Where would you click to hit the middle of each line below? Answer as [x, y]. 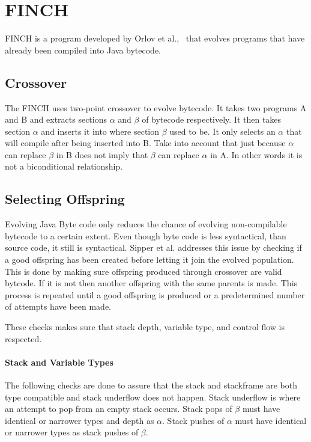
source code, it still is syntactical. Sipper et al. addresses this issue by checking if [153, 247]
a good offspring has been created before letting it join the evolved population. [149, 259]
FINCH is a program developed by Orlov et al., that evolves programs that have [155, 38]
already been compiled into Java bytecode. [83, 50]
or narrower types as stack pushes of [72, 432]
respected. [23, 338]
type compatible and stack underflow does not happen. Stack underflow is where [153, 397]
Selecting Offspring [65, 199]
